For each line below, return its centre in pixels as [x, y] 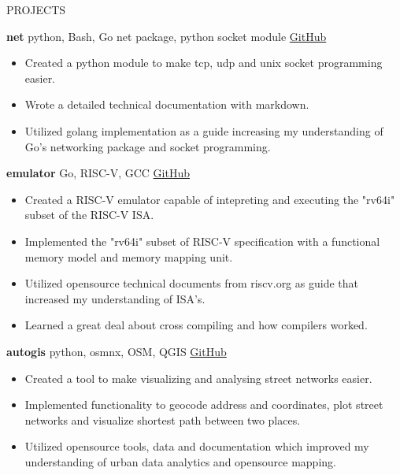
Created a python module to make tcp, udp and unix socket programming [204, 63]
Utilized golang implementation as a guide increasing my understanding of [204, 130]
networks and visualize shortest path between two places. [163, 419]
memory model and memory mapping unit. [129, 256]
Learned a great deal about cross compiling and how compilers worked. [196, 325]
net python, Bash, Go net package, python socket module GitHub [167, 36]
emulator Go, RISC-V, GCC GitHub [98, 173]
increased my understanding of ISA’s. [115, 298]
